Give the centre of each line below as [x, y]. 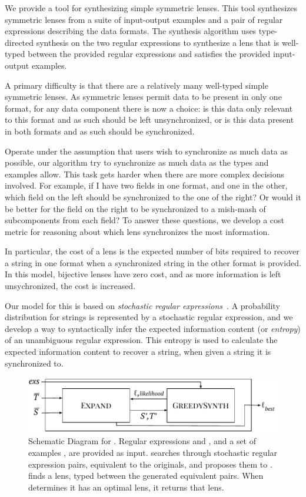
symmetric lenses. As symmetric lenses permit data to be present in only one [143, 97]
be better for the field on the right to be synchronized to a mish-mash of [135, 208]
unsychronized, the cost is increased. [70, 286]
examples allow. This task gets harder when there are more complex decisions [145, 174]
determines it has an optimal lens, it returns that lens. [126, 487]
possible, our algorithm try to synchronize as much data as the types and [137, 162]
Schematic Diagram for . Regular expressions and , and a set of [142, 441]
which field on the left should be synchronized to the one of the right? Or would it [153, 197]
